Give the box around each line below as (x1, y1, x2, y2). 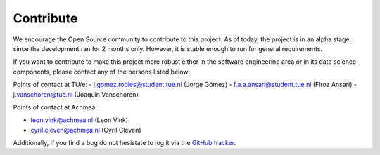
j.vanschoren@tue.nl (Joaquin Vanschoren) (13, 90, 139, 98)
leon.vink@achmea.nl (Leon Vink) (30, 116, 129, 124)
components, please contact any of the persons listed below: (13, 67, 191, 76)
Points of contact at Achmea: (13, 102, 98, 112)
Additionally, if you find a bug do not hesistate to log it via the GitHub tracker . (13, 139, 236, 147)
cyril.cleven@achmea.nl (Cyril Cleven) (30, 126, 141, 134)
